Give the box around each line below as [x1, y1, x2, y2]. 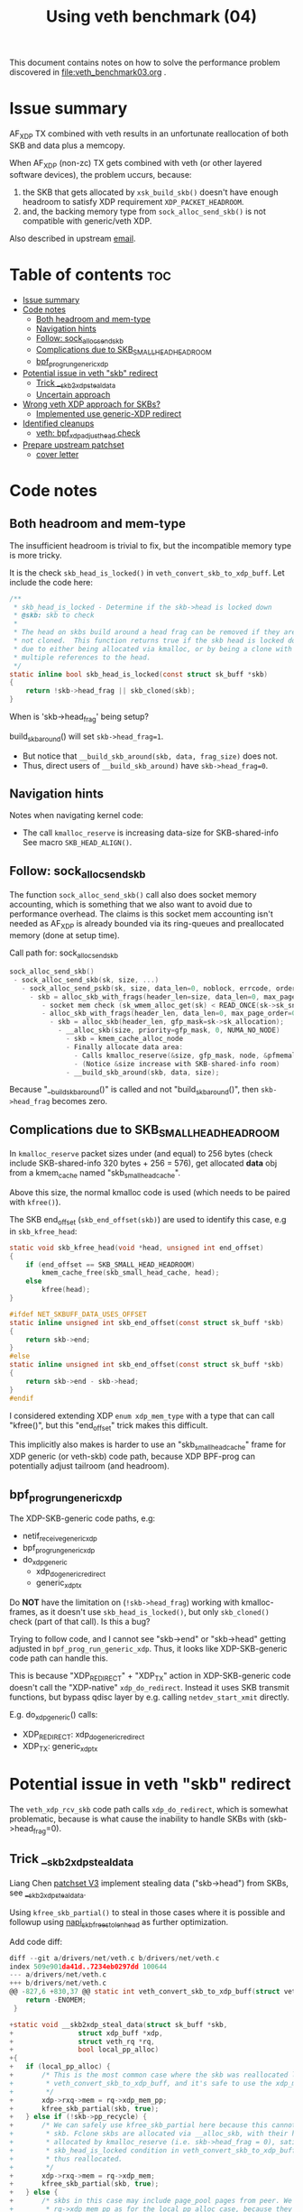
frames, [9, 1607, 39, 1618]
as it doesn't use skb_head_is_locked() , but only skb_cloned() [40, 1607, 270, 1618]
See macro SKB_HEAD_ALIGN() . [22, 837, 133, 848]
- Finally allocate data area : [66, 1042, 183, 1052]
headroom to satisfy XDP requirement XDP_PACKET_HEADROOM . [22, 196, 244, 207]
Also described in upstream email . [9, 233, 136, 244]
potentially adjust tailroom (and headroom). [9, 1461, 170, 1471]
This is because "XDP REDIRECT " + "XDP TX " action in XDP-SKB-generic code [9, 1671, 291, 1683]
